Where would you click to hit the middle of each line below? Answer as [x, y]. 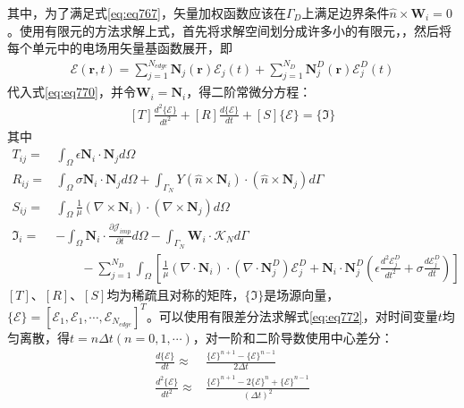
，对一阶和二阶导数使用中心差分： [293, 337]
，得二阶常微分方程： [249, 92]
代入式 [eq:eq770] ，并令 [72, 92]
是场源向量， [302, 294]
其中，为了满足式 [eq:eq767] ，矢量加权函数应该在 [147, 13]
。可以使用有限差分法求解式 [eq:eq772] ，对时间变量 [292, 315]
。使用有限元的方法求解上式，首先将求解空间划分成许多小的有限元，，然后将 [229, 30]
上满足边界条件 [346, 13]
